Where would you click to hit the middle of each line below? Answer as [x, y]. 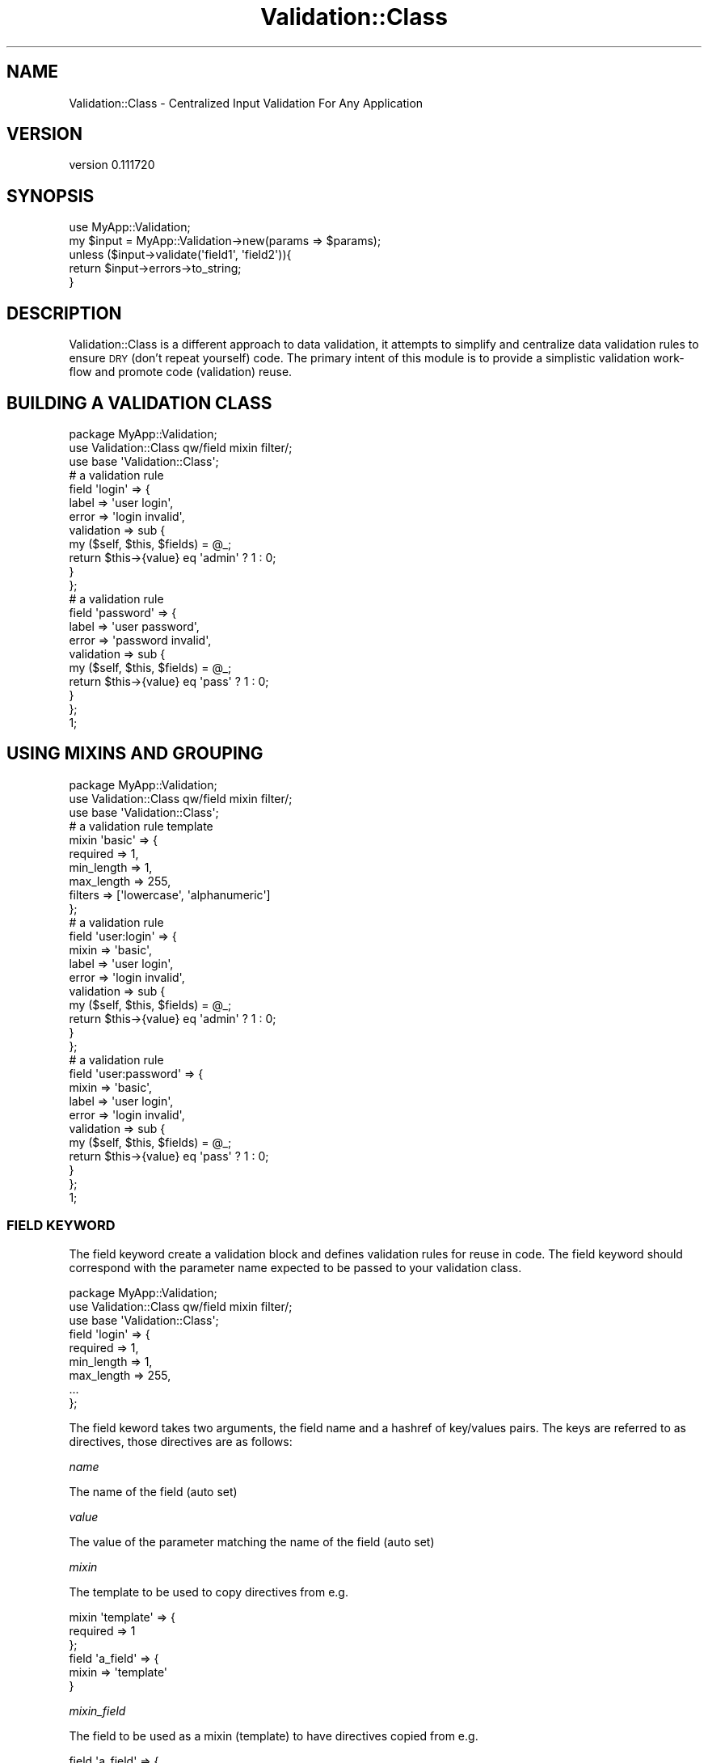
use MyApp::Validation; [130, 227]
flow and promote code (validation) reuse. [181, 372]
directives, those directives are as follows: [181, 1441]
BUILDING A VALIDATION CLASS [139, 403]
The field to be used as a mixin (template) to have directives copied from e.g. [274, 1736]
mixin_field [97, 1710]
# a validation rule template [141, 826]
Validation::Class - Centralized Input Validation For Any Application [246, 103]
